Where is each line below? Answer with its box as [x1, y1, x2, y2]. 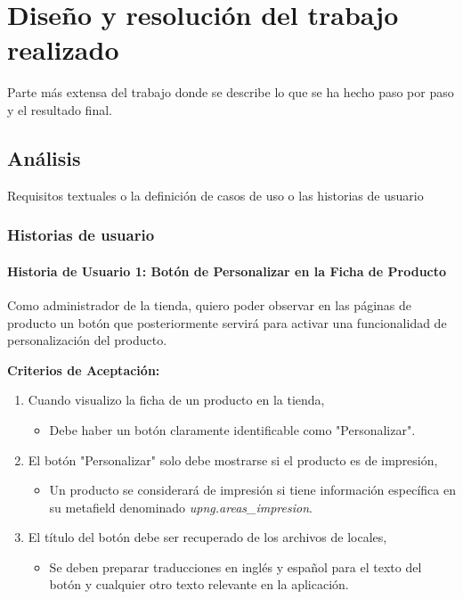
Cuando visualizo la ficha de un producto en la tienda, [28, 390, 325, 409]
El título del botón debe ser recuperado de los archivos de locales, [28, 528, 387, 546]
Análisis [7, 144, 81, 171]
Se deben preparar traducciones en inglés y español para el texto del [49, 557, 422, 576]
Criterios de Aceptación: [7, 360, 160, 379]
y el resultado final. [7, 100, 112, 119]
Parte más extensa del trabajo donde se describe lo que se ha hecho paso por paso [7, 83, 454, 102]
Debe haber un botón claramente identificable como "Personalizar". [49, 420, 416, 439]
